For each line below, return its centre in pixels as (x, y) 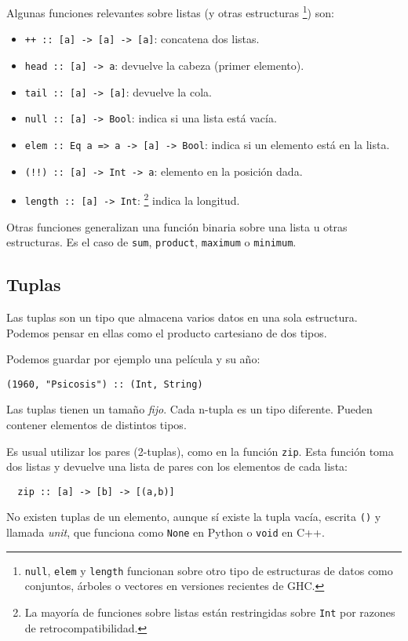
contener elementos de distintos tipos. (97, 424)
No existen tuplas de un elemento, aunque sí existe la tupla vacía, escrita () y (194, 517)
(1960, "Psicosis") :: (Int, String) (105, 384)
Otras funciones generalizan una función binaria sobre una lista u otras (177, 226)
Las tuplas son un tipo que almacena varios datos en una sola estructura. (182, 317)
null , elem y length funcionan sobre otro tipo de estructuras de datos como (209, 570)
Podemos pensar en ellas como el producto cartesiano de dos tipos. (167, 332)
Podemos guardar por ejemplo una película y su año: (133, 359)
